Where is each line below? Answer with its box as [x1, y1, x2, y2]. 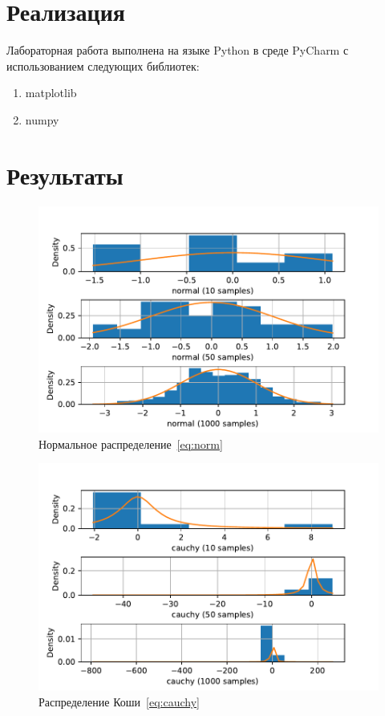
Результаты [6, 158, 124, 191]
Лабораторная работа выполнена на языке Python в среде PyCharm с [6, 42, 349, 59]
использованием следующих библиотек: [6, 57, 200, 74]
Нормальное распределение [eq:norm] [38, 435, 223, 452]
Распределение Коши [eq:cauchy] [38, 693, 200, 710]
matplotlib [25, 84, 77, 101]
